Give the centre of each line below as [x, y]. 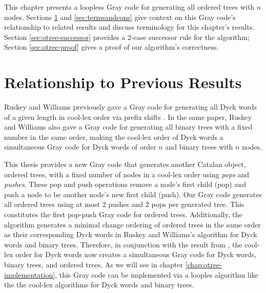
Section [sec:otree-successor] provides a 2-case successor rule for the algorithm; [127, 37]
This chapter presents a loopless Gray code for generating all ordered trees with [129, 7]
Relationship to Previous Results [123, 82]
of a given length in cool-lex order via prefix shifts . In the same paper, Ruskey [128, 117]
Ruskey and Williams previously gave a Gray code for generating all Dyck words [130, 107]
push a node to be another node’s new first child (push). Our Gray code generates [133, 194]
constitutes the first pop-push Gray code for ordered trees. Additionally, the [123, 214]
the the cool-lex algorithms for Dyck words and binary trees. [99, 285]
